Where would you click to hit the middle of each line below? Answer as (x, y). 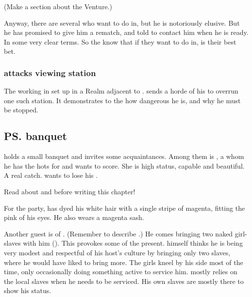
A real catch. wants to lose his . (51, 175)
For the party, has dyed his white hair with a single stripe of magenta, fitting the (125, 208)
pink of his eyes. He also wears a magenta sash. (74, 217)
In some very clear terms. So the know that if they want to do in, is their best (120, 41)
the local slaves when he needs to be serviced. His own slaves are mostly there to (124, 281)
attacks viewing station (50, 72)
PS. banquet (35, 136)
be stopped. (21, 110)
